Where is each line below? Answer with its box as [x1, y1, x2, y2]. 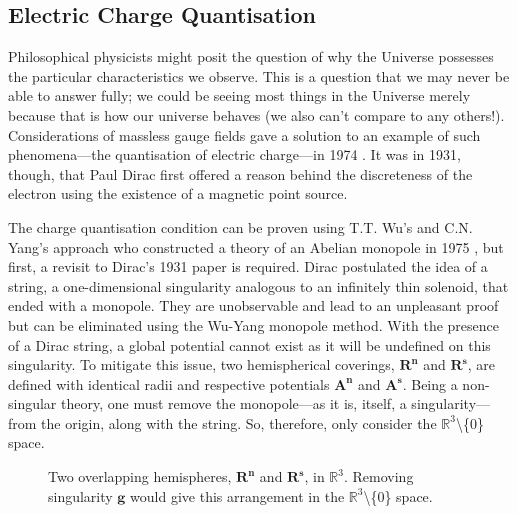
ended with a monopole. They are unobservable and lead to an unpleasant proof [8, 295, 499, 316]
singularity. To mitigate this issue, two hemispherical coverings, [8, 354, 395, 375]
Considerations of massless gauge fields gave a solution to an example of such [8, 124, 481, 145]
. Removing [343, 466, 414, 487]
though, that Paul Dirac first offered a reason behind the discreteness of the [8, 163, 473, 184]
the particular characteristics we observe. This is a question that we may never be [8, 65, 510, 86]
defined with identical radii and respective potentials [8, 373, 330, 394]
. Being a [402, 373, 458, 394]
